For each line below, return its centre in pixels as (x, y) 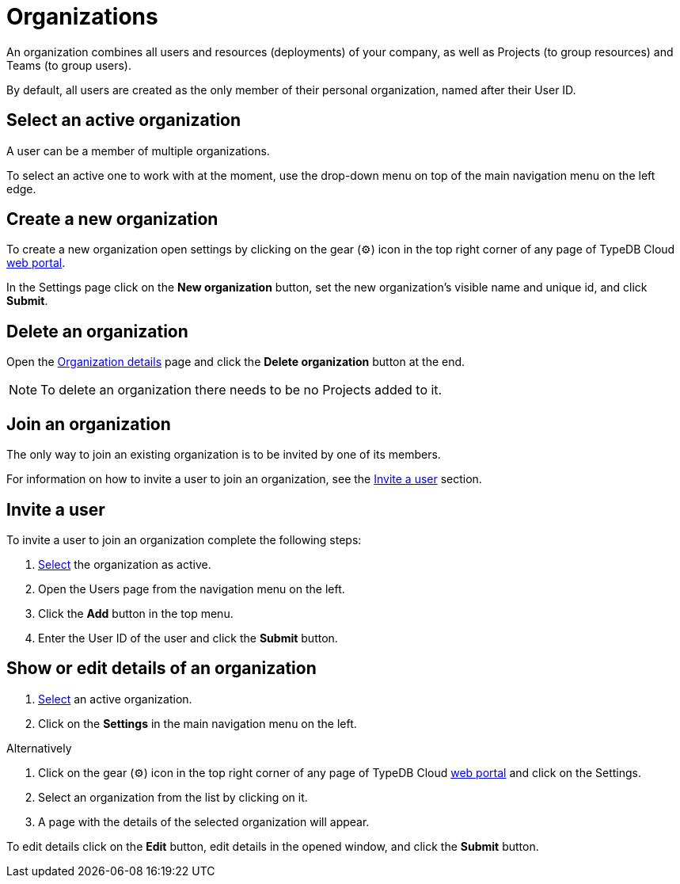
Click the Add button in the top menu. (136, 613)
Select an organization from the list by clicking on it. (173, 797)
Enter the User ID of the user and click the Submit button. (188, 638)
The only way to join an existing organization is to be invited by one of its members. (224, 455)
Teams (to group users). (69, 65)
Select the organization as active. (125, 564)
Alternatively (39, 748)
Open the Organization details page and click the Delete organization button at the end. (236, 362)
